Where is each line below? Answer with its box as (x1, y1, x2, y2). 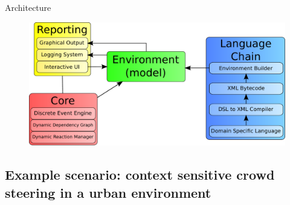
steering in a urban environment (5, 183, 211, 201)
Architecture (5, 1, 51, 13)
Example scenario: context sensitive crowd (5, 165, 275, 184)
